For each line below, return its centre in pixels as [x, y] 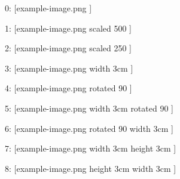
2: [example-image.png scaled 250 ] [68, 48]
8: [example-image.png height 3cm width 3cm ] [91, 168]
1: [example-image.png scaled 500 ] [68, 28]
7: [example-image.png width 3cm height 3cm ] [91, 148]
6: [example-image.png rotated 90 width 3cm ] [89, 128]
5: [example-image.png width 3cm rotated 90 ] [89, 108]
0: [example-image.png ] [48, 8]
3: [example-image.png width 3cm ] [69, 68]
